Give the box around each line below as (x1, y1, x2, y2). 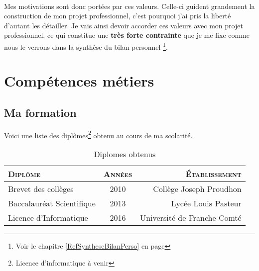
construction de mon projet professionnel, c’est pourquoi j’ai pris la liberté (4, 10, 231, 21)
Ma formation (4, 104, 77, 120)
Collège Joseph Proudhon (153, 183, 242, 195)
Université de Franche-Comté (140, 212, 242, 224)
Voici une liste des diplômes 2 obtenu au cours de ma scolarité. (4, 128, 193, 140)
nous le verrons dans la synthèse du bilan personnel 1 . (4, 40, 168, 52)
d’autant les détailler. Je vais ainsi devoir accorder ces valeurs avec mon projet (4, 20, 243, 30)
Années (103, 168, 132, 180)
